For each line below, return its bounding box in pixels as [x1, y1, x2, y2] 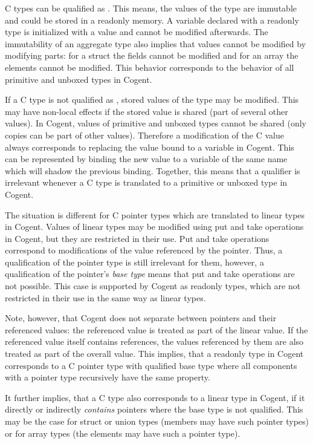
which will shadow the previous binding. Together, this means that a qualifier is [5, 164, 300, 177]
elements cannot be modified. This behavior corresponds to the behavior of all [5, 60, 294, 73]
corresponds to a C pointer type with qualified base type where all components [5, 359, 297, 371]
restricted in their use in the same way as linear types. [5, 291, 206, 304]
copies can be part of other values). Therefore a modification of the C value [5, 128, 284, 141]
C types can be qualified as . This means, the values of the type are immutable [5, 2, 297, 14]
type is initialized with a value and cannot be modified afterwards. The [5, 25, 268, 38]
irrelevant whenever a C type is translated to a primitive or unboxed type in [5, 176, 288, 189]
